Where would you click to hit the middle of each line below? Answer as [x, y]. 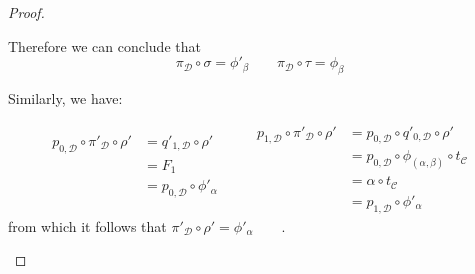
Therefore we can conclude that [104, 45]
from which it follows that [87, 225]
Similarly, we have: [65, 97]
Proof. [26, 12]
